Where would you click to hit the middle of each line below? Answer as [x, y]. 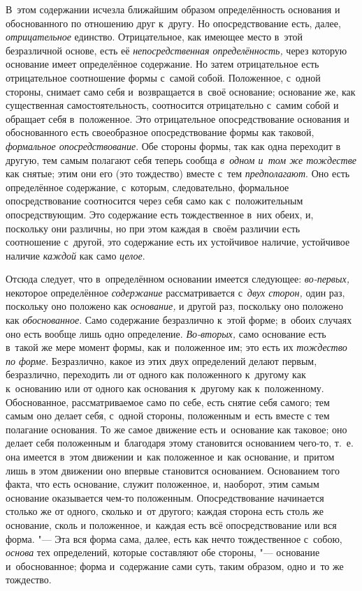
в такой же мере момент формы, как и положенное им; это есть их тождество [176, 347]
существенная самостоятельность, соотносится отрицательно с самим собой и [172, 105]
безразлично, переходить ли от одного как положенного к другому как [156, 374]
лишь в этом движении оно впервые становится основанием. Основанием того [173, 470]
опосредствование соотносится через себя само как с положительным [154, 201]
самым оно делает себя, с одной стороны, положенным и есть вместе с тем [168, 416]
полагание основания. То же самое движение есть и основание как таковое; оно [176, 429]
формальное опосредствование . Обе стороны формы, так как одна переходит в [173, 145]
